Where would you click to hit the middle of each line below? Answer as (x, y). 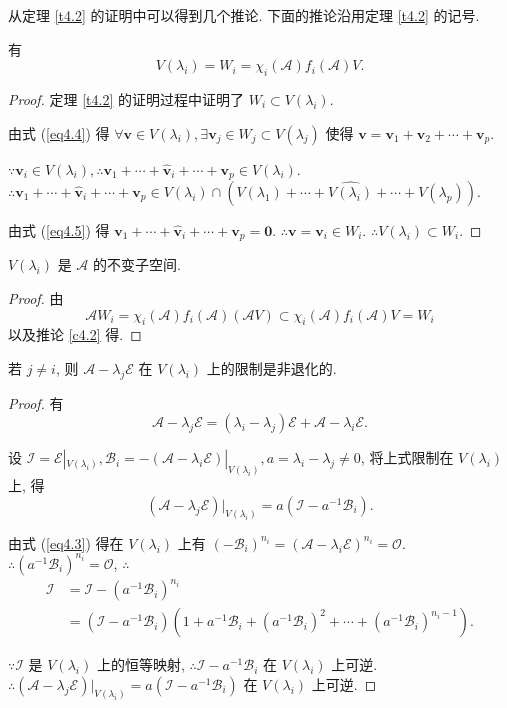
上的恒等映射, (140, 664)
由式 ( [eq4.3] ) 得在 (66, 542)
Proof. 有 (36, 402)
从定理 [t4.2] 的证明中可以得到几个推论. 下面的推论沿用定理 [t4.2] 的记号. (244, 15)
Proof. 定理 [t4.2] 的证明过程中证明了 (126, 98)
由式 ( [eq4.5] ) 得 (59, 230)
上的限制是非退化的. (271, 368)
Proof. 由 (36, 298)
